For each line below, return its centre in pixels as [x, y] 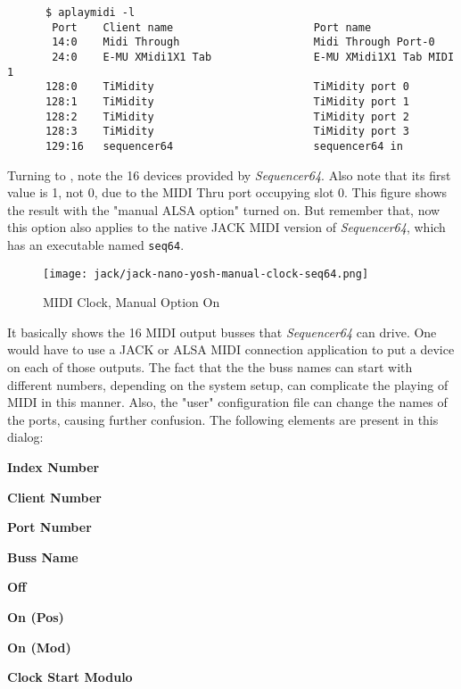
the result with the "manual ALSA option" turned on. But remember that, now [224, 209]
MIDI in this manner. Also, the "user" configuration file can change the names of [227, 402]
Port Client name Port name [212, 27]
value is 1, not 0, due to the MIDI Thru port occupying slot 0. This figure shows [227, 192]
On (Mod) [39, 647]
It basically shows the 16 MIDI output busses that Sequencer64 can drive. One [222, 332]
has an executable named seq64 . [96, 244]
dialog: [25, 437]
